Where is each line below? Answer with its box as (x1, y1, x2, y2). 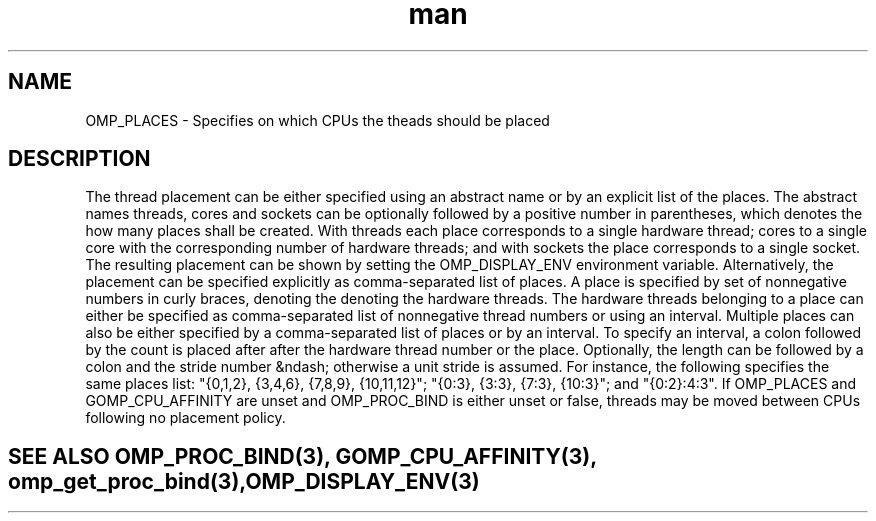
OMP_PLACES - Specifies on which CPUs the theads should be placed (85, 111, 550, 129)
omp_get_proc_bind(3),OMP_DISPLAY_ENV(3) (8, 468, 480, 494)
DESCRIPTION (8, 146, 151, 172)
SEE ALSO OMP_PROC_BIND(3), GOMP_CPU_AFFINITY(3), (8, 443, 597, 469)
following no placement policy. (85, 409, 286, 427)
